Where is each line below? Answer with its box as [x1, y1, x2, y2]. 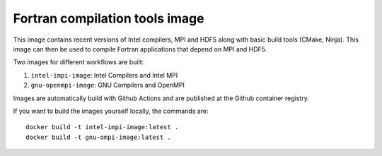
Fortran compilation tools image [13, 11, 204, 26]
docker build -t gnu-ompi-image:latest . [25, 133, 171, 141]
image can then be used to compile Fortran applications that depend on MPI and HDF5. [13, 44, 267, 53]
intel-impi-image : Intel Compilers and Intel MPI [30, 71, 178, 79]
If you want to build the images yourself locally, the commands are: [13, 107, 209, 115]
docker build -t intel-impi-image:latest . [25, 124, 179, 131]
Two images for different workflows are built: [13, 58, 144, 66]
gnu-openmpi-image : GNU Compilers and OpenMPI [30, 81, 185, 90]
